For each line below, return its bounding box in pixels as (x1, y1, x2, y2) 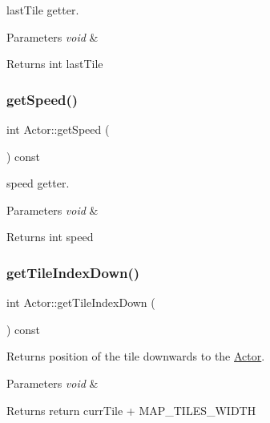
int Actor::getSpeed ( (6, 121, 110, 137)
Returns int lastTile (6, 55, 103, 72)
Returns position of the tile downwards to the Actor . (6, 348, 265, 365)
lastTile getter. (6, 2, 79, 18)
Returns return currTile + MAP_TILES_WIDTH (6, 401, 256, 418)
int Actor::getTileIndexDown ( (6, 294, 155, 311)
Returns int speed (6, 228, 94, 245)
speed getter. (6, 175, 70, 191)
